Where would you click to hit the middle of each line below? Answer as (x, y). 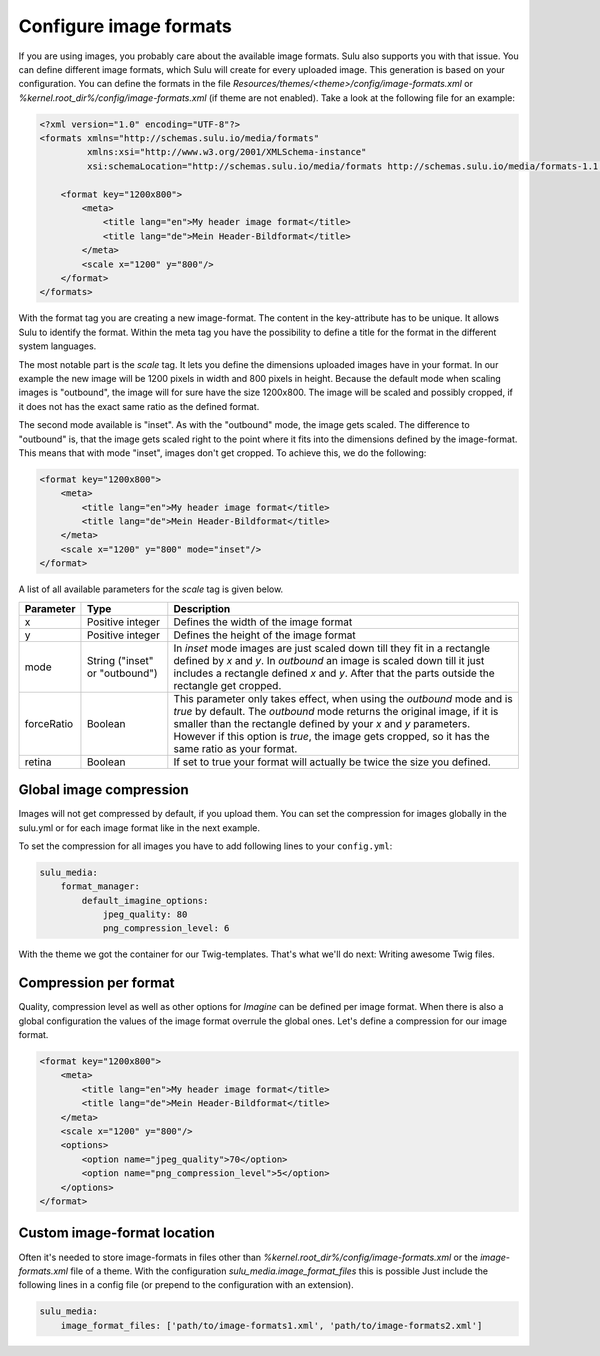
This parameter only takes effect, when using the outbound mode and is (343, 698)
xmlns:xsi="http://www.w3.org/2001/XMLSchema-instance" (226, 152)
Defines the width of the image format (263, 622)
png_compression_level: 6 (166, 928)
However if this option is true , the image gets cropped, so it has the (331, 736)
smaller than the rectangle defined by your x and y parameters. (321, 723)
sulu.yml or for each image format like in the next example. (139, 827)
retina (38, 762)
